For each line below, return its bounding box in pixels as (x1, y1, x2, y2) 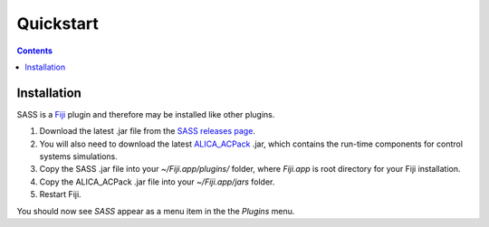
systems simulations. (39, 151, 118, 162)
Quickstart (16, 14, 100, 33)
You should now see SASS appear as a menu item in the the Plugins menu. (16, 205, 295, 216)
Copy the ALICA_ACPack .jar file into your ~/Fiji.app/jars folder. (39, 176, 275, 187)
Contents (16, 45, 53, 56)
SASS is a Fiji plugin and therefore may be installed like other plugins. (16, 109, 275, 119)
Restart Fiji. (39, 189, 81, 200)
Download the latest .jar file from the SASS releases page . (39, 126, 255, 137)
